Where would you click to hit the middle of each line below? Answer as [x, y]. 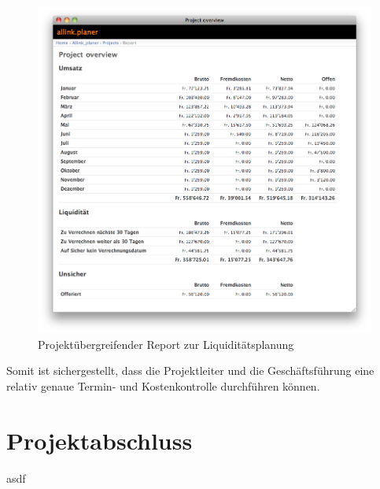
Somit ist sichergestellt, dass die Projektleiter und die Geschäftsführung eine [190, 370]
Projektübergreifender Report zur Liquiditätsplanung [166, 344]
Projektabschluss [100, 440]
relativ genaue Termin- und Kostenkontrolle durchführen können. [163, 386]
